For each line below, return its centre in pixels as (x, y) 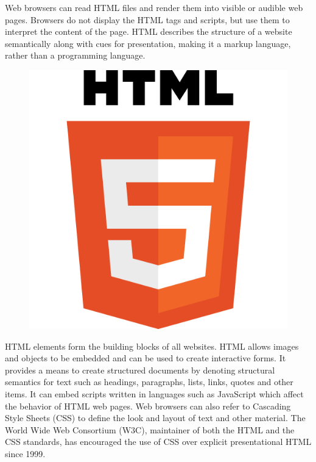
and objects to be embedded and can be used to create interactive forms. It (146, 358)
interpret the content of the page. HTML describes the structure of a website (149, 31)
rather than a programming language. (75, 55)
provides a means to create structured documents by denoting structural (140, 370)
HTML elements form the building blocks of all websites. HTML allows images (152, 346)
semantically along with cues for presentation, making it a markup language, (148, 43)
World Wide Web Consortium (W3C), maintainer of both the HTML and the (150, 429)
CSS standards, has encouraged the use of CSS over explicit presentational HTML (158, 442)
